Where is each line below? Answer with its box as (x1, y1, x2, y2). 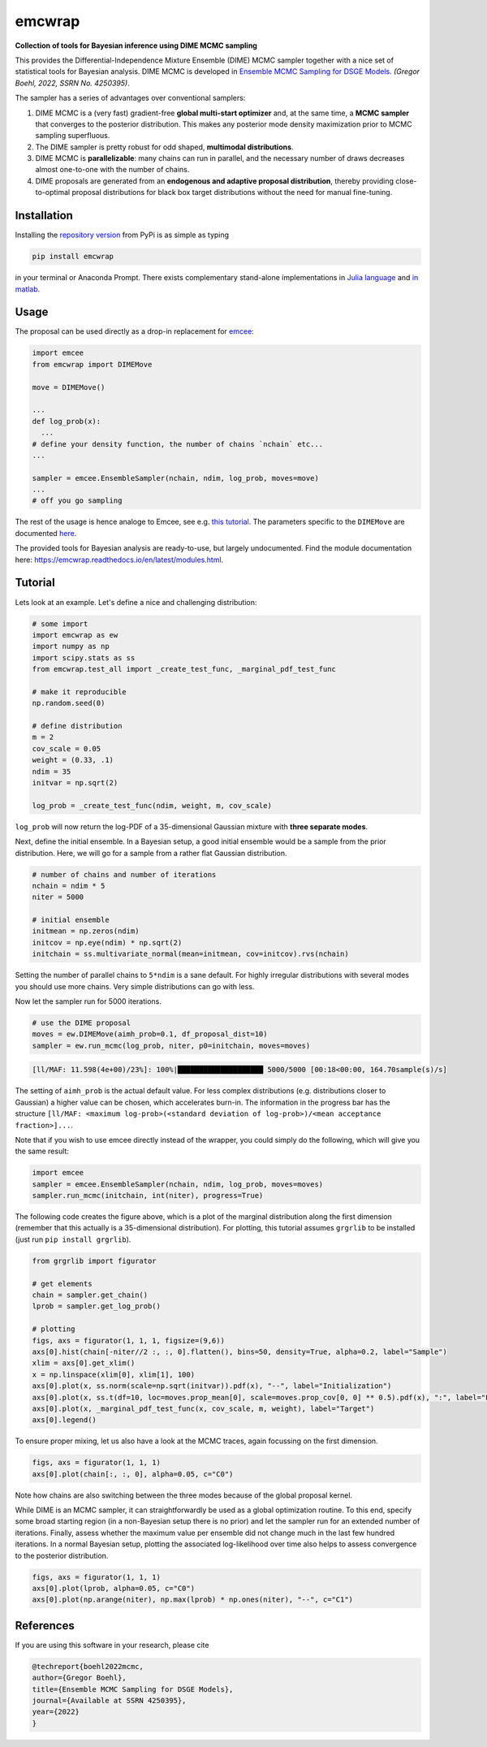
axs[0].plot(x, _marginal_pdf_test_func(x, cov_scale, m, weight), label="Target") (32, 1403, 375, 1413)
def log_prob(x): (32, 417, 101, 426)
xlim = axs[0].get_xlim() (32, 1359, 136, 1368)
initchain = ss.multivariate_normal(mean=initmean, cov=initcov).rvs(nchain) (32, 949, 349, 958)
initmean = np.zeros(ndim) (32, 927, 140, 936)
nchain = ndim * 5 (32, 881, 106, 890)
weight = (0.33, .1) (32, 755, 114, 765)
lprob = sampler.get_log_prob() (32, 1302, 162, 1311)
